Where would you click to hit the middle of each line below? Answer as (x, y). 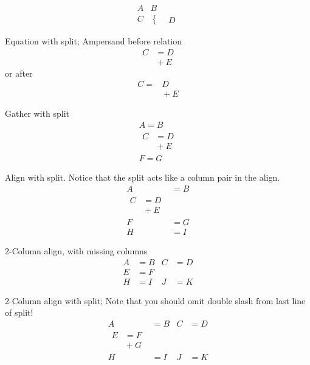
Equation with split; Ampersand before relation (94, 41)
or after (19, 73)
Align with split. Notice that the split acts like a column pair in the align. (143, 177)
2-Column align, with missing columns (76, 250)
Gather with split (37, 113)
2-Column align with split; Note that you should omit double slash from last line (155, 300)
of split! (19, 312)
